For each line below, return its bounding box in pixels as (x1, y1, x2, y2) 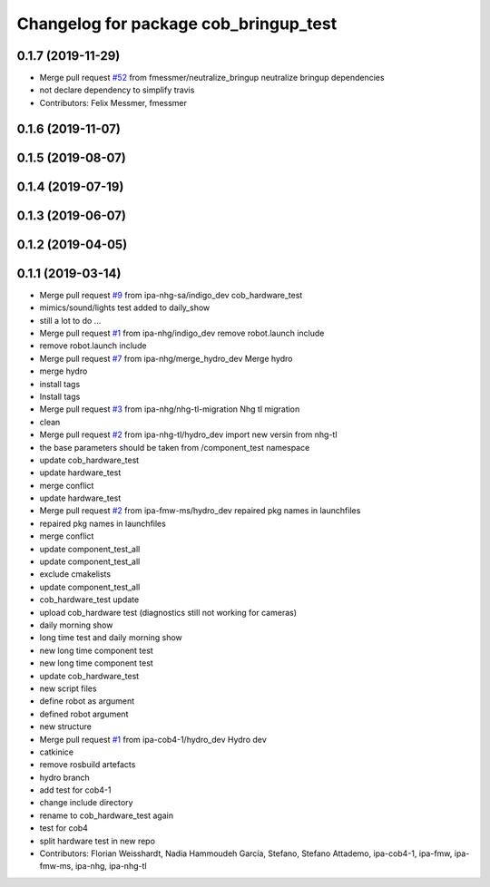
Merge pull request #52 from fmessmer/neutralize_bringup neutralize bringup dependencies (39, 73, 385, 83)
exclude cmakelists (39, 569, 112, 580)
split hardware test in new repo (39, 835, 156, 846)
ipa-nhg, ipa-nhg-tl (74, 861, 147, 872)
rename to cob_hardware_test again (39, 810, 174, 821)
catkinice (39, 746, 74, 757)
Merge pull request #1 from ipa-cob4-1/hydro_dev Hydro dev (39, 734, 267, 745)
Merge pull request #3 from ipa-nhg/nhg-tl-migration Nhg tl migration (39, 404, 300, 414)
